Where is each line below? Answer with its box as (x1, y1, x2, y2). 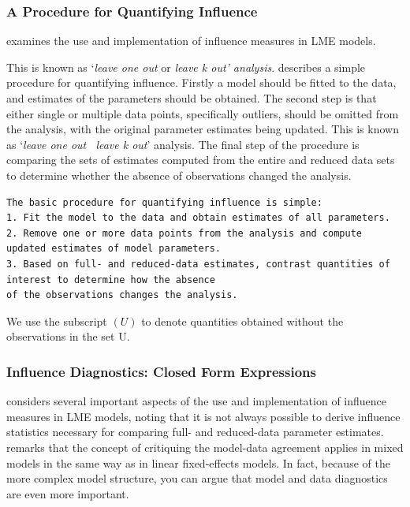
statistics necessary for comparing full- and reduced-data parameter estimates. (6, 423, 384, 440)
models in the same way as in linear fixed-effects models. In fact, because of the (6, 454, 390, 471)
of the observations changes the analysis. (6, 289, 238, 301)
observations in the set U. (6, 328, 130, 345)
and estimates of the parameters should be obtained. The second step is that (6, 90, 377, 106)
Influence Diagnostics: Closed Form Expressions (6, 361, 316, 381)
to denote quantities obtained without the (141, 312, 344, 329)
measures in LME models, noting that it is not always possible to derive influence (6, 408, 401, 424)
